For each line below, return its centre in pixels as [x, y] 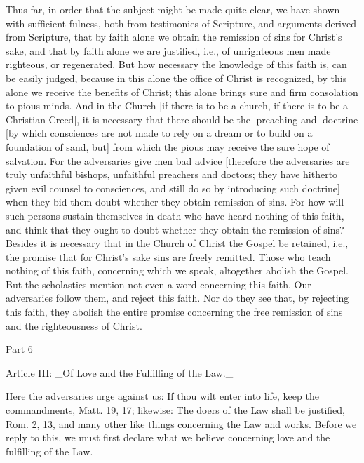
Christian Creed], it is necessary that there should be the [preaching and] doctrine [182, 119]
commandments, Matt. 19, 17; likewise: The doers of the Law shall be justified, [175, 410]
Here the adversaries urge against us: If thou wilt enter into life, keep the [162, 396]
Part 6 [19, 349]
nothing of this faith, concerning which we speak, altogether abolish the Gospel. [177, 270]
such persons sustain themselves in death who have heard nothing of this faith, [175, 215]
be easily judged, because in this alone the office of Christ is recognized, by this [176, 78]
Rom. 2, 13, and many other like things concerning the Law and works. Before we [181, 423]
